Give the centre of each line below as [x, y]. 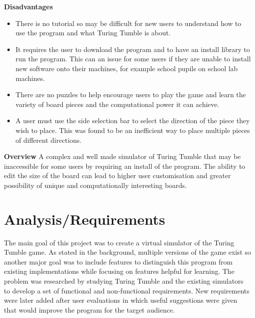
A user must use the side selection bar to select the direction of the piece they [133, 120]
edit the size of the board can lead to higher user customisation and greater [117, 175]
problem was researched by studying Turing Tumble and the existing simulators [124, 281]
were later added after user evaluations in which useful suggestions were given [121, 300]
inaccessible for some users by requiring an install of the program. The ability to [125, 166]
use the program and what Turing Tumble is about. [93, 33]
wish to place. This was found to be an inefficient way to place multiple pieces [133, 130]
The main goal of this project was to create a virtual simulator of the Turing [119, 242]
